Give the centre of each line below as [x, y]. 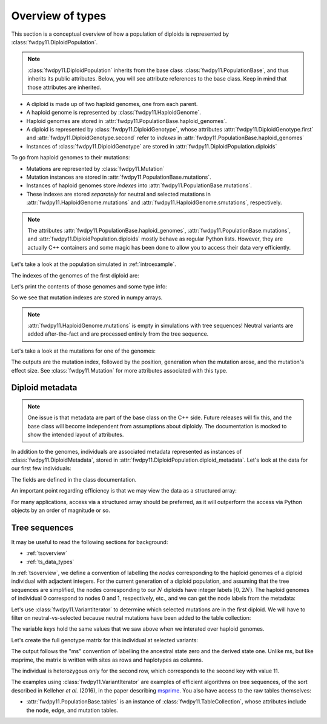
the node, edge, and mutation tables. [72, 710]
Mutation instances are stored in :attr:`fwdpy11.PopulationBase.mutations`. [119, 177]
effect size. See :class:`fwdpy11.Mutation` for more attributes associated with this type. [119, 370]
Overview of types [59, 16]
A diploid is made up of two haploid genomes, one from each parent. [112, 104]
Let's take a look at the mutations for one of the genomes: [83, 351]
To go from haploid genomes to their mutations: [71, 158]
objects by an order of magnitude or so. [61, 510]
